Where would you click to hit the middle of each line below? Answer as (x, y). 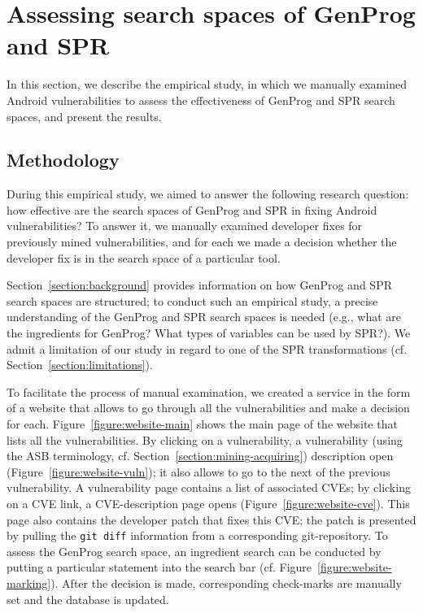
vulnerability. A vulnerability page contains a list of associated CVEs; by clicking (209, 487)
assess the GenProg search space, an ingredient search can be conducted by (194, 551)
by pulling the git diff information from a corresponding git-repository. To (197, 535)
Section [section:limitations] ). (80, 365)
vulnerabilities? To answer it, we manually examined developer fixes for (185, 226)
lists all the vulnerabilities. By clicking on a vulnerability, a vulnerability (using (205, 439)
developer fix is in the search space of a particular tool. (144, 257)
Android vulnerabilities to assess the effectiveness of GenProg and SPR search (201, 100)
